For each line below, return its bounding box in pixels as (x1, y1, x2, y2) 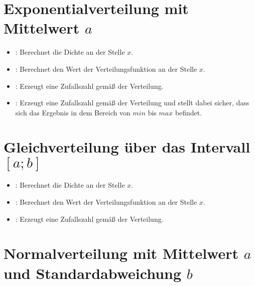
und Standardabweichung (4, 262, 182, 283)
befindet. (175, 107, 202, 117)
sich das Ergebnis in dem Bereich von (15, 107, 131, 117)
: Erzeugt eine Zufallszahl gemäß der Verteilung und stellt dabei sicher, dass (15, 97, 249, 108)
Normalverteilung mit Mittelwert (4, 243, 238, 263)
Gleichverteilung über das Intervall (4, 136, 250, 157)
